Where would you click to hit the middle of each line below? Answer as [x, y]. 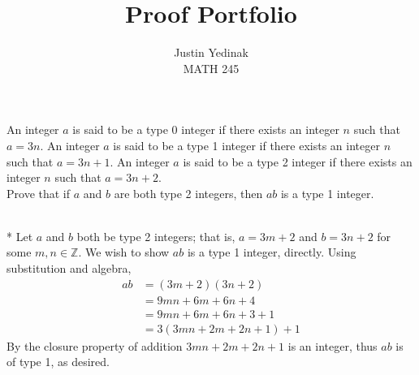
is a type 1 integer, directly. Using [272, 252]
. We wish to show [124, 252]
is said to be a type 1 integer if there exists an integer [246, 145]
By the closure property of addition [95, 345]
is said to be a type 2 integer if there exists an [298, 161]
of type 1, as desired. [58, 362]
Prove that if [39, 193]
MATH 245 [211, 68]
